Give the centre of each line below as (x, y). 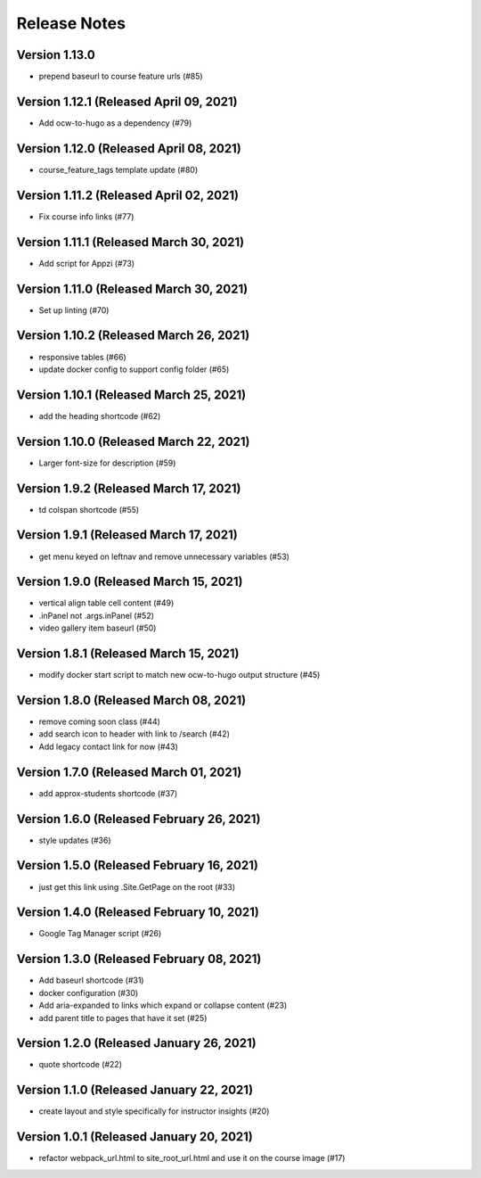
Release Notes (71, 23)
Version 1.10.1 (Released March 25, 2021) (131, 395)
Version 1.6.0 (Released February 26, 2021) (139, 819)
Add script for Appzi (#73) (87, 263)
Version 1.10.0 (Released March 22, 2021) (133, 441)
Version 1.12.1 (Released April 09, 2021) (127, 101)
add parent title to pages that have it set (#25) (123, 1017)
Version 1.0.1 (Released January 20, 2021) (135, 1137)
